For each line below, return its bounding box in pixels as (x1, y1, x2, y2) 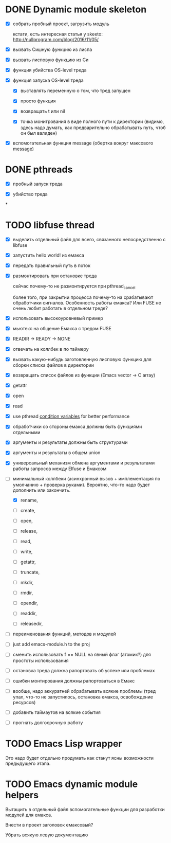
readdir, (20, 611, 37, 617)
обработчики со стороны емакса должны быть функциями (12, 423, 142, 430)
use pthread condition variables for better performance (12, 413, 130, 420)
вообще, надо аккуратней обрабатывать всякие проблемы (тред (12, 688, 156, 694)
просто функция (20, 98, 56, 104)
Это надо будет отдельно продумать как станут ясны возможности (5, 755, 154, 761)
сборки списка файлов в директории (12, 362, 94, 368)
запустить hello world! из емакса (12, 252, 85, 258)
